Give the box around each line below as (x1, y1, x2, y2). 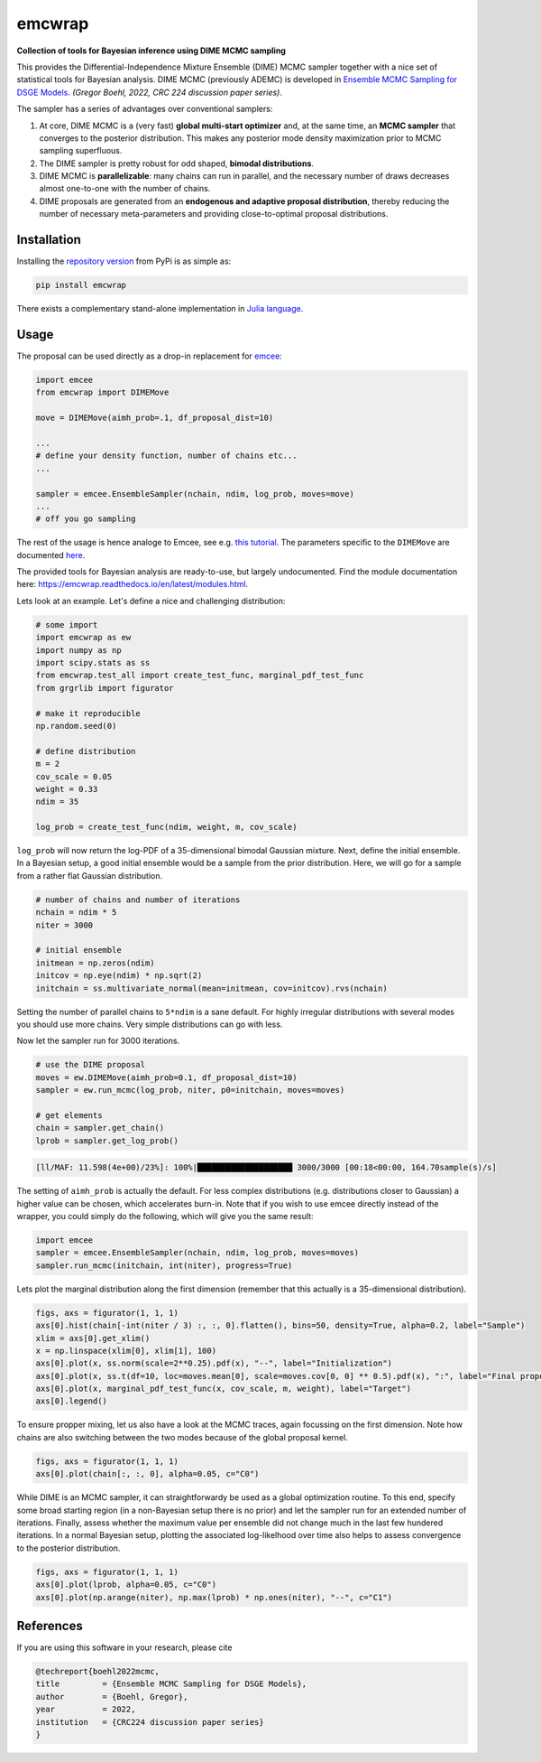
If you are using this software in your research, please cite (16, 1642, 233, 1653)
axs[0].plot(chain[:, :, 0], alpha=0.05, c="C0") (35, 1468, 260, 1479)
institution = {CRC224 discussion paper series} (35, 1717, 265, 1727)
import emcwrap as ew (35, 632, 132, 643)
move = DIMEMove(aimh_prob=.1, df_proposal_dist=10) (35, 413, 274, 424)
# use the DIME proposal (35, 1059, 146, 1070)
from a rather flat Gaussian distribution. (16, 870, 163, 881)
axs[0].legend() (35, 1396, 108, 1406)
